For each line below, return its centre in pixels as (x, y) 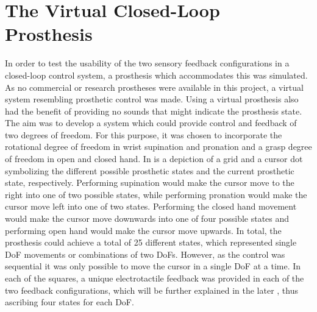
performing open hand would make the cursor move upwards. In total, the (143, 230)
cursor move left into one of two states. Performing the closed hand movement (151, 206)
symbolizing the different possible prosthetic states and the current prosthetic (150, 170)
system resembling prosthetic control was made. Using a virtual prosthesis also (152, 99)
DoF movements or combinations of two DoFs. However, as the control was (145, 254)
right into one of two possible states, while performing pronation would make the (156, 194)
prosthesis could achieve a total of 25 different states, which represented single (151, 242)
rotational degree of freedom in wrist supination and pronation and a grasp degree (158, 147)
